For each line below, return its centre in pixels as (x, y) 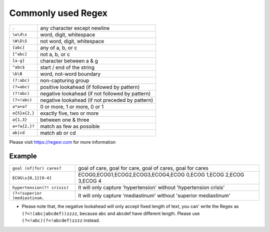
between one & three (65, 120)
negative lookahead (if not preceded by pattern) (97, 100)
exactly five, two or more (69, 113)
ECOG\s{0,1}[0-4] (32, 178)
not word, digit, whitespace (72, 41)
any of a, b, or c (59, 47)
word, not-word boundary (70, 74)
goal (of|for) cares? (37, 168)
